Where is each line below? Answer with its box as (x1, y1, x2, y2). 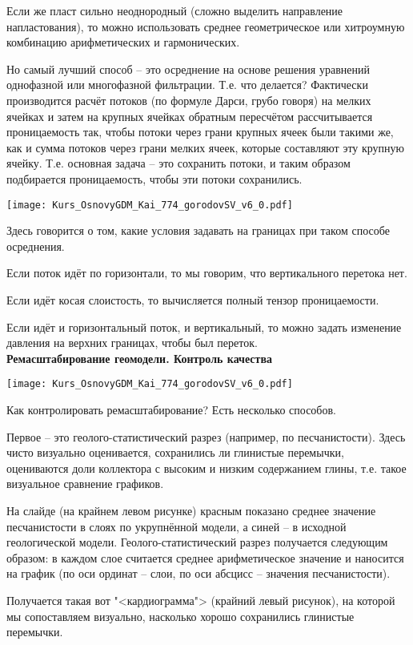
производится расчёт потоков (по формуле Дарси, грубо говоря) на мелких (6, 91, 371, 108)
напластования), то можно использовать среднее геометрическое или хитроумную (6, 18, 405, 34)
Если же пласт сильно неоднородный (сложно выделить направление (6, 2, 343, 18)
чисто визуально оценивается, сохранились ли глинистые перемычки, (6, 444, 344, 461)
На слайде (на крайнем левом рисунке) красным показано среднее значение (6, 502, 376, 518)
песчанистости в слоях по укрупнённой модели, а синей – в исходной (6, 518, 347, 534)
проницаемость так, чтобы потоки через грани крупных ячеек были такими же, (6, 123, 394, 140)
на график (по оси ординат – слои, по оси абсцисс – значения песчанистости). (6, 565, 391, 582)
